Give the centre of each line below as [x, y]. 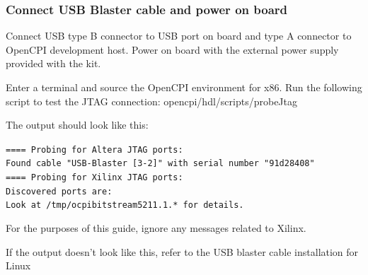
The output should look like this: [77, 125]
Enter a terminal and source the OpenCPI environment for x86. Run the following [184, 87]
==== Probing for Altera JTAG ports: [94, 150]
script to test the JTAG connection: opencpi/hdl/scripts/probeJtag [151, 101]
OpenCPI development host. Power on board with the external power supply [172, 49]
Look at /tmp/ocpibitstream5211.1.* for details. [125, 205]
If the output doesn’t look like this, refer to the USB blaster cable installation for [182, 251]
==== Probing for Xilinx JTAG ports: [94, 178]
